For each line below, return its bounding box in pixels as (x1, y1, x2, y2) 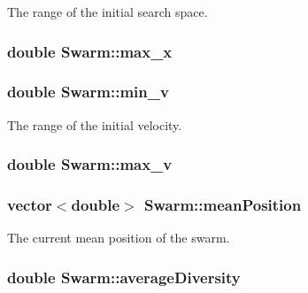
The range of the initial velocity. (7, 115, 182, 134)
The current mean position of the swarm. (7, 228, 230, 247)
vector (7, 194, 52, 216)
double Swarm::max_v (7, 153, 173, 175)
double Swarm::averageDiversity (7, 266, 241, 288)
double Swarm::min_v (7, 81, 169, 103)
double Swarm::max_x (7, 40, 173, 62)
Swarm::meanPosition (143, 194, 302, 216)
